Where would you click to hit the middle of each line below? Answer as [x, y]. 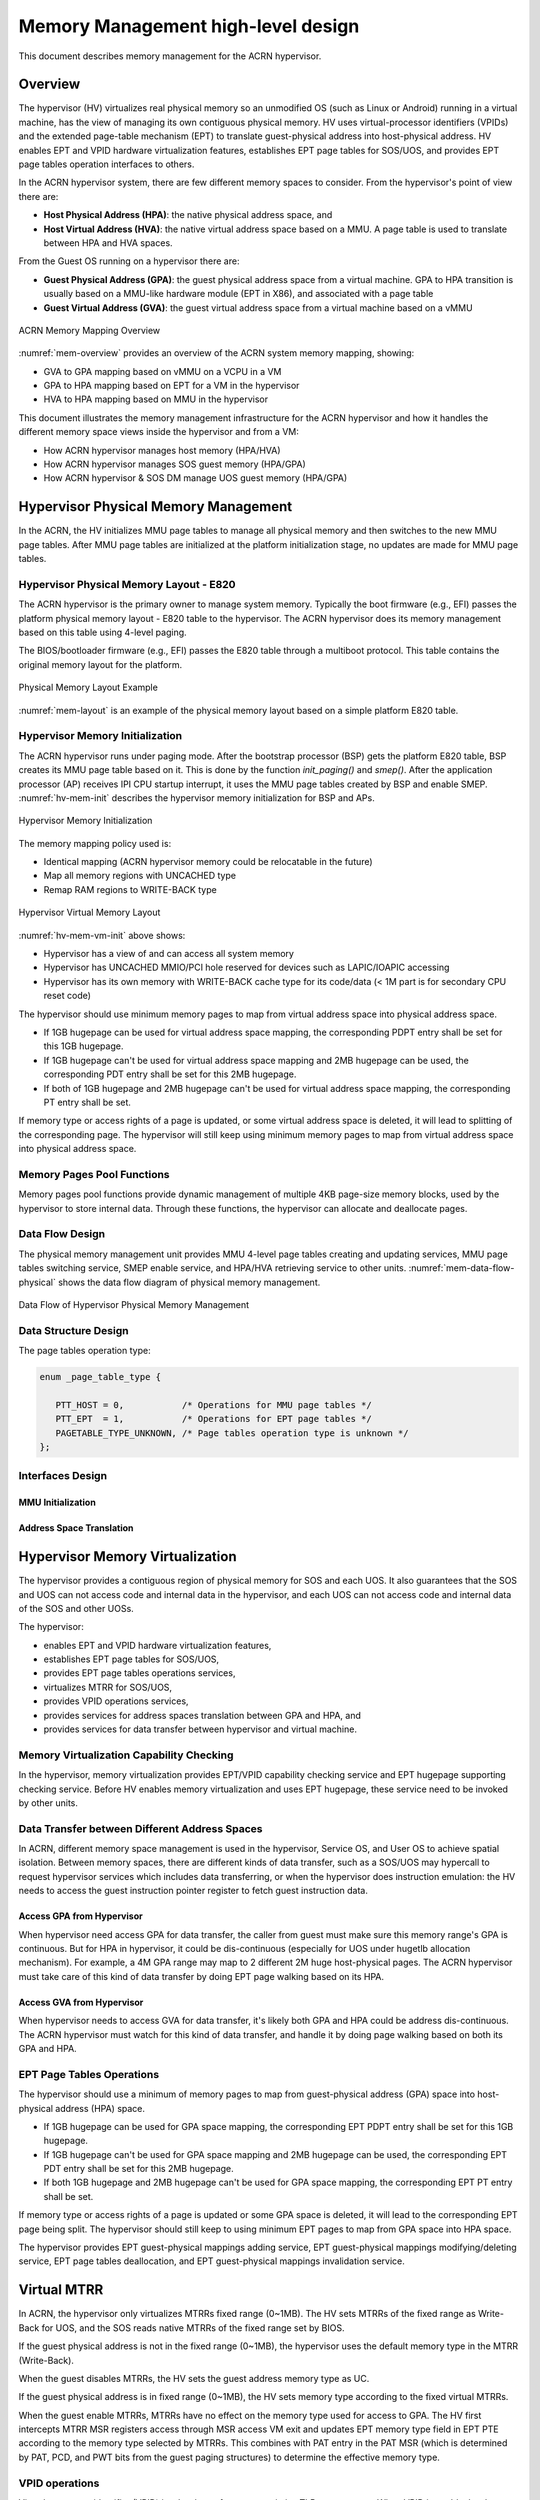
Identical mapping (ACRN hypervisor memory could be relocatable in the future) [208, 862]
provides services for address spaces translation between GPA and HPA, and [202, 1715]
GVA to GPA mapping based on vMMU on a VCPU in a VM [162, 371]
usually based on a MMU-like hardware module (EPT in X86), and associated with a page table [238, 294]
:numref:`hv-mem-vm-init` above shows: [102, 935]
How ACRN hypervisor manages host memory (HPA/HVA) [162, 450]
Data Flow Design [62, 1234]
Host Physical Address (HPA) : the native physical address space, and [188, 215]
